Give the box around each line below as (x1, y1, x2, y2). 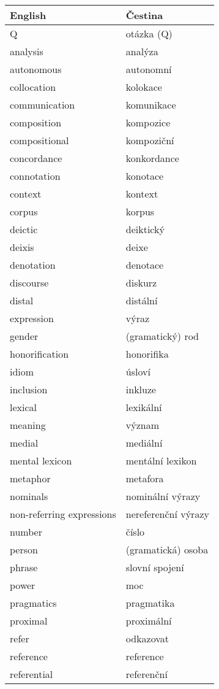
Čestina (125, 8, 163, 22)
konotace (125, 169, 164, 183)
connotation (10, 169, 61, 183)
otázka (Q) (125, 26, 173, 40)
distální (125, 293, 158, 307)
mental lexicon (10, 453, 72, 468)
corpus (10, 204, 38, 218)
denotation (10, 258, 56, 272)
